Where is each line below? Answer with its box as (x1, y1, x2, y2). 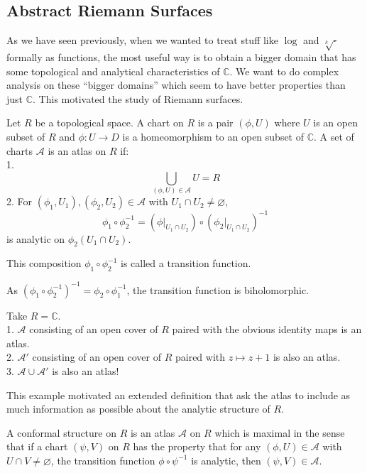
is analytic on (6, 231, 65, 246)
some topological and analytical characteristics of (6, 63, 220, 78)
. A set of (314, 129, 354, 143)
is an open (313, 115, 358, 130)
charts (6, 143, 33, 158)
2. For (6, 194, 33, 209)
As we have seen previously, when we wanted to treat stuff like (6, 33, 278, 48)
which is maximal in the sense (214, 425, 345, 440)
